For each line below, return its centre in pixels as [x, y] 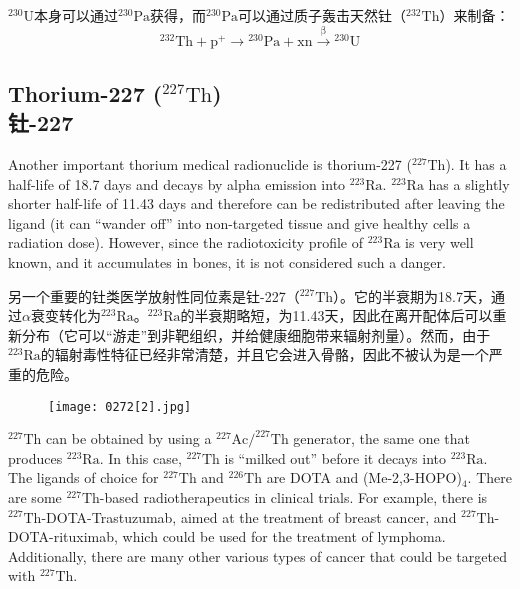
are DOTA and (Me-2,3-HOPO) [364, 477]
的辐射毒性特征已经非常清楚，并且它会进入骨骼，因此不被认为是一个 [264, 354]
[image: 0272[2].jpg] [120, 406]
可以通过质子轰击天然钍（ [322, 15]
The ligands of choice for [83, 477]
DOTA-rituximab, [63, 536]
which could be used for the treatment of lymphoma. [284, 536]
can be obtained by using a [129, 438]
